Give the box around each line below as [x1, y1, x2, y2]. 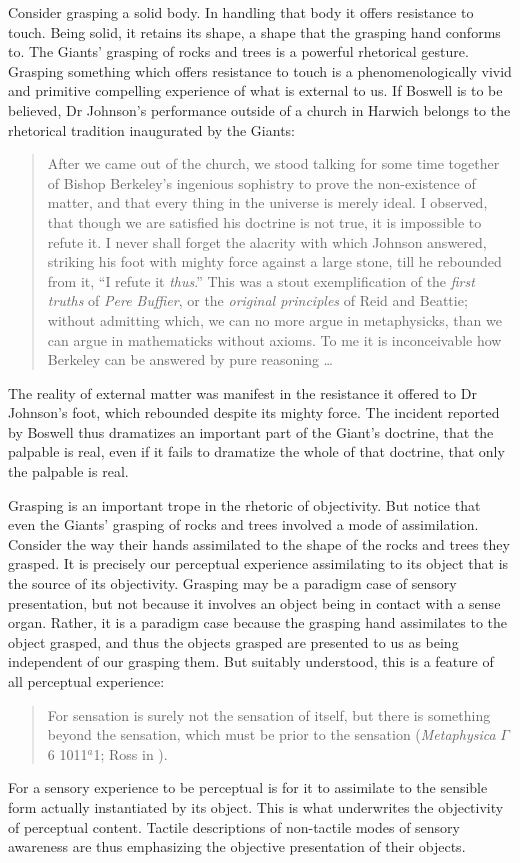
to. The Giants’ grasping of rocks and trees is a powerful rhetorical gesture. [8, 41, 469, 62]
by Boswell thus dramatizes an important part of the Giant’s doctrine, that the [8, 421, 494, 442]
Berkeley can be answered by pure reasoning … [47, 349, 333, 370]
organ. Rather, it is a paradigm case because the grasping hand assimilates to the [8, 612, 508, 633]
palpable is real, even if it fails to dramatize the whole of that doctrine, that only [8, 441, 505, 462]
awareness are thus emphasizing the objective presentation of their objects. [8, 836, 466, 857]
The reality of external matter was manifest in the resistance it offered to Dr [8, 382, 477, 403]
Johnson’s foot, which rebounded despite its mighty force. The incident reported [8, 402, 500, 423]
